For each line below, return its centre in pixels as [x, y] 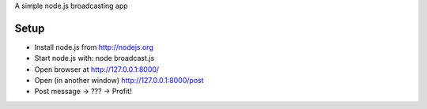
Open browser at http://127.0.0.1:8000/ [97, 69]
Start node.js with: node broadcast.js [94, 58]
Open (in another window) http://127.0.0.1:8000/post [119, 81]
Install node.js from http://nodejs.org [94, 47]
